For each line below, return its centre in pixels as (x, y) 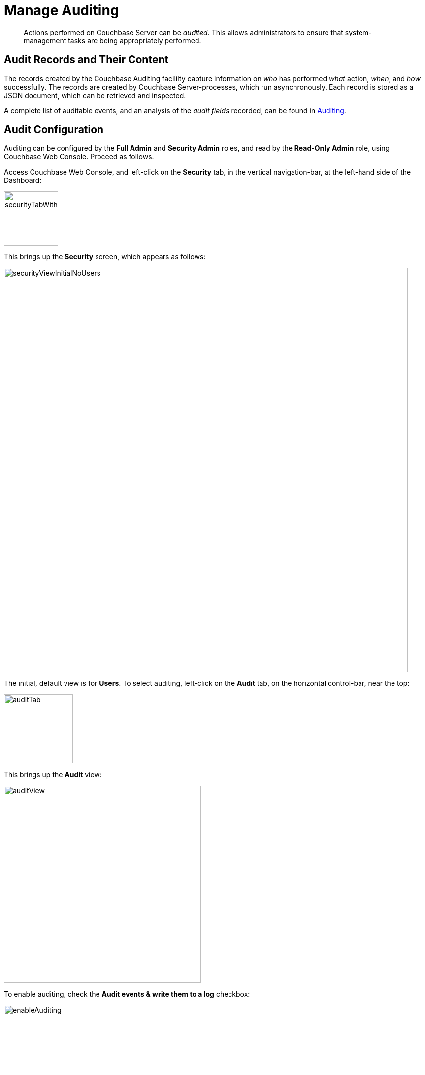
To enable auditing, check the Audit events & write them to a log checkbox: (127, 994)
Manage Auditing (62, 10)
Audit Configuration (54, 130)
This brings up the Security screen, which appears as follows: (105, 257)
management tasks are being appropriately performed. (113, 40)
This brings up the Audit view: (53, 775)
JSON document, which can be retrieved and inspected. (95, 95)
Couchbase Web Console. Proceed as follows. (79, 157)
